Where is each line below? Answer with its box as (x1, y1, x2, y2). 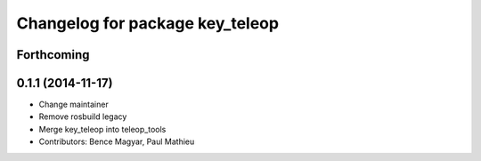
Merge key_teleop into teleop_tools (38, 124, 167, 134)
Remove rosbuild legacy (38, 111, 127, 122)
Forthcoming (16, 47, 90, 62)
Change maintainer (38, 99, 109, 110)
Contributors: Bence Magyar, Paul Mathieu (38, 136, 195, 147)
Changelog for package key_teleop (16, 13, 280, 33)
